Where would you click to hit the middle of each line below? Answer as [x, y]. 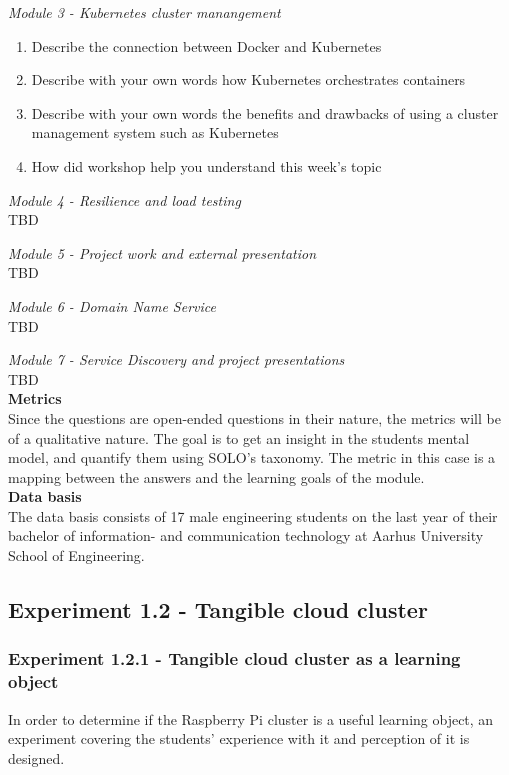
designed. [36, 757]
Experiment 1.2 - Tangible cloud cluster [218, 609]
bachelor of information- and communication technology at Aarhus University [246, 535]
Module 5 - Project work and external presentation [162, 252]
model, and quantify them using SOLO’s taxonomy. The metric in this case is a [252, 457]
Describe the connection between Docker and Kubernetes [206, 45]
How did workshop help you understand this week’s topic [206, 165]
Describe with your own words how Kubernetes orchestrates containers [248, 79]
